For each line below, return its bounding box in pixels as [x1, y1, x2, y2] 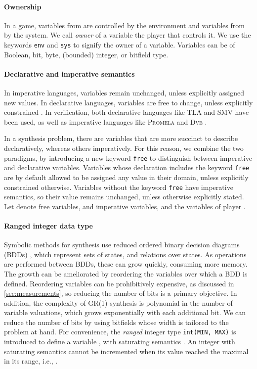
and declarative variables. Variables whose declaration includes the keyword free [4, 162, 250, 173]
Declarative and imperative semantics [4, 68, 135, 79]
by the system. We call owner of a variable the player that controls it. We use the [4, 30, 251, 40]
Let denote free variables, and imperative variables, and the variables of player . [4, 201, 246, 211]
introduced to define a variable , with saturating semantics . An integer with [4, 336, 235, 347]
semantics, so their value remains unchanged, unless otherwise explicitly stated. [4, 191, 244, 202]
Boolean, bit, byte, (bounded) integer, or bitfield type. [4, 49, 169, 59]
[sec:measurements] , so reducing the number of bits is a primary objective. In [4, 288, 237, 298]
